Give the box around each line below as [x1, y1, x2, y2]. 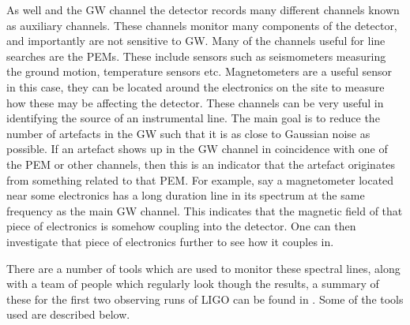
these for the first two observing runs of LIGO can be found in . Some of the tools [6, 290, 404, 307]
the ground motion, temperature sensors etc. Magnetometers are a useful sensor [6, 63, 393, 80]
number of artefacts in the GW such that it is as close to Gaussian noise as [6, 125, 371, 141]
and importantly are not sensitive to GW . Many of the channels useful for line [6, 32, 386, 49]
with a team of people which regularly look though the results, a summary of [6, 275, 379, 292]
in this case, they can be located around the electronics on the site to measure [6, 78, 385, 95]
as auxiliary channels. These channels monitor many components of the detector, [6, 17, 397, 33]
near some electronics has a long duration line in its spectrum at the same [6, 187, 365, 204]
